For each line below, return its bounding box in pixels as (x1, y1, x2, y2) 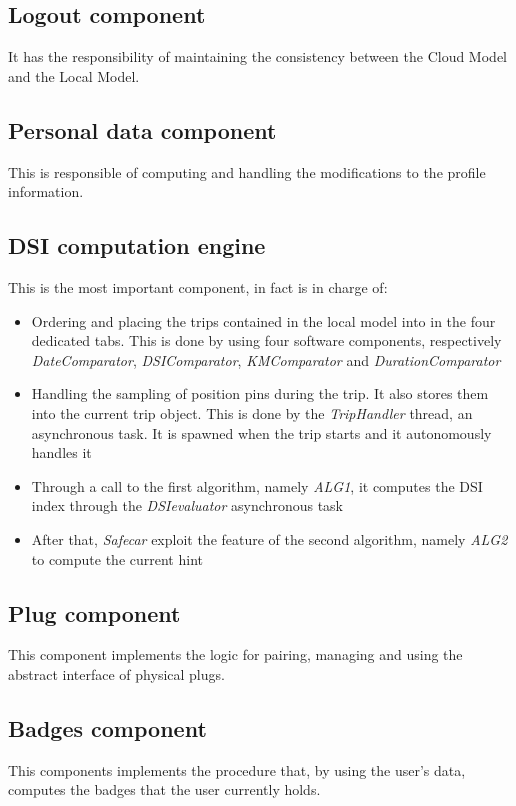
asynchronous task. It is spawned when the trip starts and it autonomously (31, 422, 492, 443)
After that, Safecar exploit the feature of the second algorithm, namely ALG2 (31, 528, 508, 549)
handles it (31, 442, 92, 463)
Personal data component (8, 114, 277, 145)
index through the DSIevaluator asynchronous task (31, 495, 343, 516)
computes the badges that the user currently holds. (8, 779, 321, 800)
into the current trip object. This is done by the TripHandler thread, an (31, 402, 473, 423)
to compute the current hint (31, 548, 203, 569)
